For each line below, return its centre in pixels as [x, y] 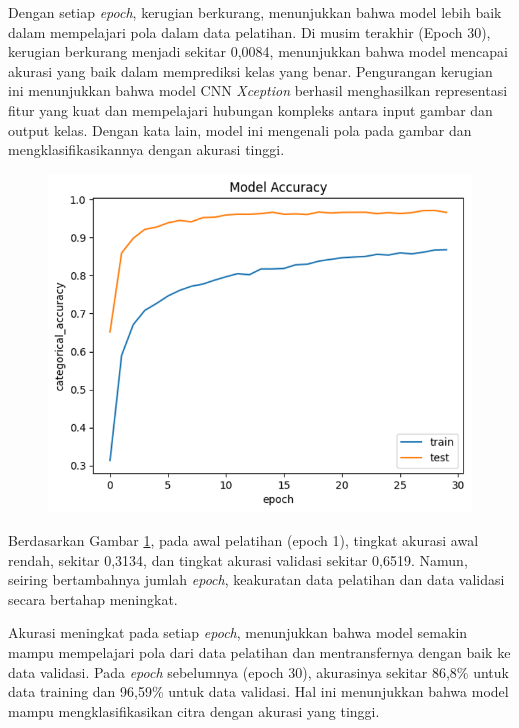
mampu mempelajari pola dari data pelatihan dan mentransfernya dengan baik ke [259, 651]
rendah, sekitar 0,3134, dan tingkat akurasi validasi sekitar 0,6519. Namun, [238, 559]
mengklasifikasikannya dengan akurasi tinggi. [146, 149]
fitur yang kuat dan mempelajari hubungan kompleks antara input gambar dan [250, 109]
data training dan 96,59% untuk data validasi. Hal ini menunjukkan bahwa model [258, 691]
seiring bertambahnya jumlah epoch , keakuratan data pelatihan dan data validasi [256, 579]
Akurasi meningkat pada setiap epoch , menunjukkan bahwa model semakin [238, 632]
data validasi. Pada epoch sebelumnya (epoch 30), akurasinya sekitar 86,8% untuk [258, 671]
